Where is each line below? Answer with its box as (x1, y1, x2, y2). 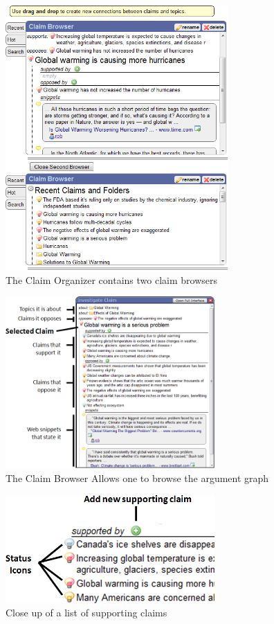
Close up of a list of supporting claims (6, 605, 167, 620)
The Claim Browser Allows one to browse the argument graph (6, 470, 269, 485)
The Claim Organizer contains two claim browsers (6, 272, 218, 287)
